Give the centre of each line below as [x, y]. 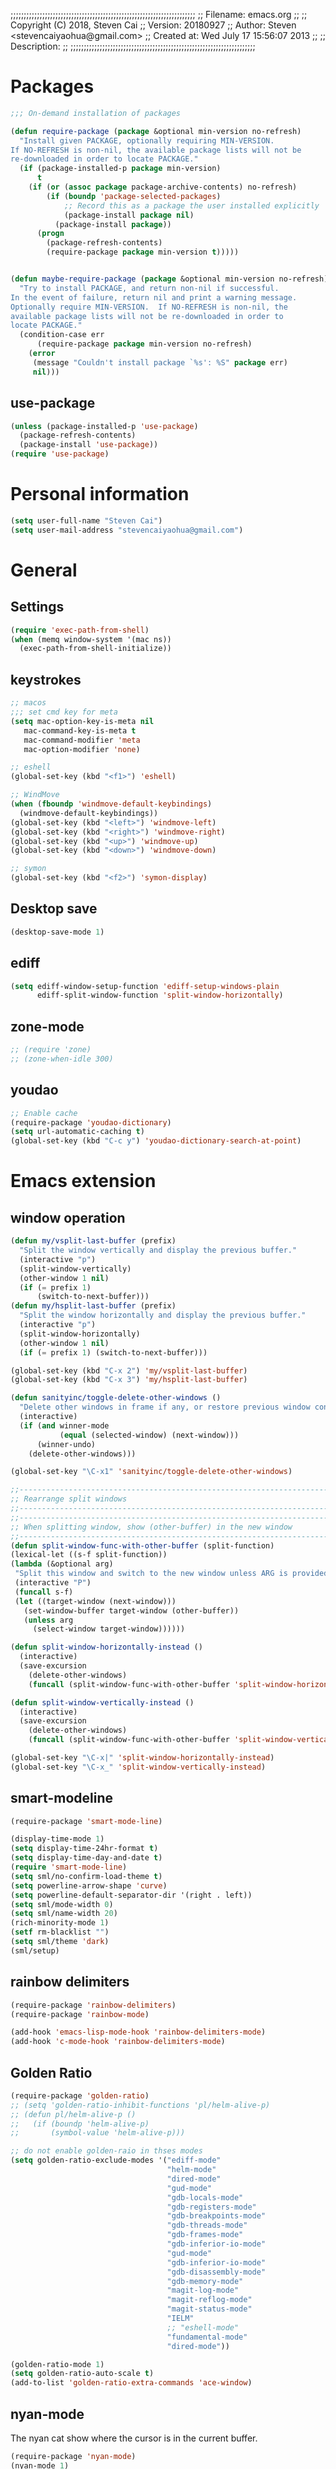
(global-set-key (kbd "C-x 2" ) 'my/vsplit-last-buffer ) [129, 1370]
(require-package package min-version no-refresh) [144, 344]
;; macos [28, 703]
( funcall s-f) [44, 1592]
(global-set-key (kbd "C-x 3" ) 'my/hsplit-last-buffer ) [129, 1380]
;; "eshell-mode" [203, 2327]
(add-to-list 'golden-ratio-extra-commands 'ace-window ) [131, 2383]
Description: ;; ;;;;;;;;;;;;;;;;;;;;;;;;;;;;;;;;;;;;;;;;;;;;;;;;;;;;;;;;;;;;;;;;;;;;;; [133, 46]
